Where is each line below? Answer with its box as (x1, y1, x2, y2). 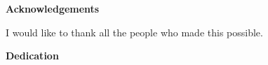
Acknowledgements (6, 1, 100, 15)
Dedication (6, 48, 59, 63)
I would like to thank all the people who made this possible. (6, 24, 263, 39)
